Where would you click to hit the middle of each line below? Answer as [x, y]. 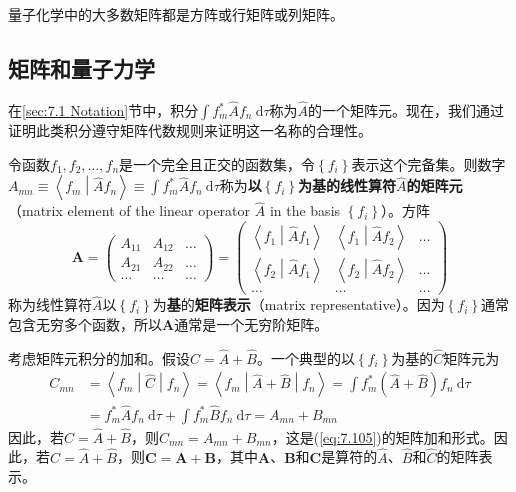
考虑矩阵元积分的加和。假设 [99, 357]
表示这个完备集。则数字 [428, 163]
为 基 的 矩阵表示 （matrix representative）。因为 [298, 304]
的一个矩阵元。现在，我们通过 [406, 110]
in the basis [305, 210]
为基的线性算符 [347, 185]
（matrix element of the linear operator [129, 210]
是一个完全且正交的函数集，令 [217, 163]
